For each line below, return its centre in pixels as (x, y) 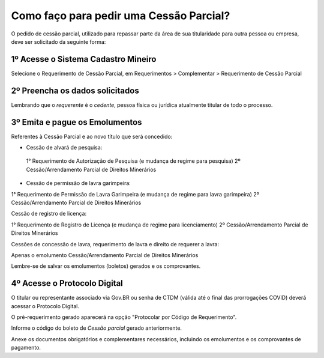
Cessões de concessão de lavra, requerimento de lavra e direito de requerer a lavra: (115, 244)
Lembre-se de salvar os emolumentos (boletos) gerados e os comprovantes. (106, 266)
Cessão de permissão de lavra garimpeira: (79, 183)
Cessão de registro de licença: (49, 214)
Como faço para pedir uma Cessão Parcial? (121, 16)
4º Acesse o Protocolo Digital (67, 283)
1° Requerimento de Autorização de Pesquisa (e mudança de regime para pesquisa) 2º (133, 161)
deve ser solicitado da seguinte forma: (58, 41)
